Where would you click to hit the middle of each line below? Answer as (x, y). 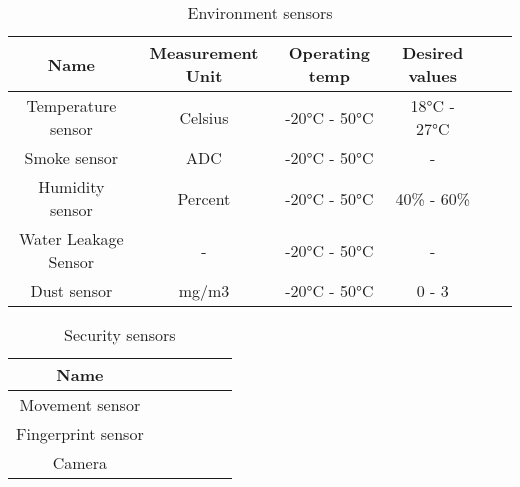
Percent (204, 198)
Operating (329, 52)
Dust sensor (71, 290)
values (433, 75)
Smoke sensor (71, 157)
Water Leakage (71, 238)
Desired (433, 52)
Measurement (204, 52)
